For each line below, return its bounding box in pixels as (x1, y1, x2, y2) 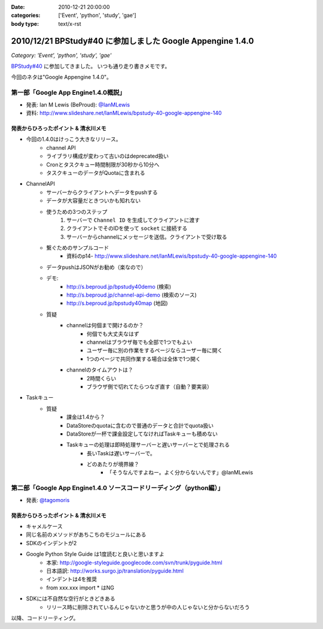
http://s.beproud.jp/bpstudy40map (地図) (66, 300, 168, 307)
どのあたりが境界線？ (87, 461, 139, 468)
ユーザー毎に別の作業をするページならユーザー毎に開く (87, 347, 223, 354)
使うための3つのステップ (46, 208, 108, 215)
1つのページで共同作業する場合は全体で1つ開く (87, 355, 202, 362)
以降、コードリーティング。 (11, 614, 79, 621)
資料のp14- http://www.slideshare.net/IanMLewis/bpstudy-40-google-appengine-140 (66, 252, 278, 260)
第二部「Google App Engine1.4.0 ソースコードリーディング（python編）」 (11, 484, 224, 492)
